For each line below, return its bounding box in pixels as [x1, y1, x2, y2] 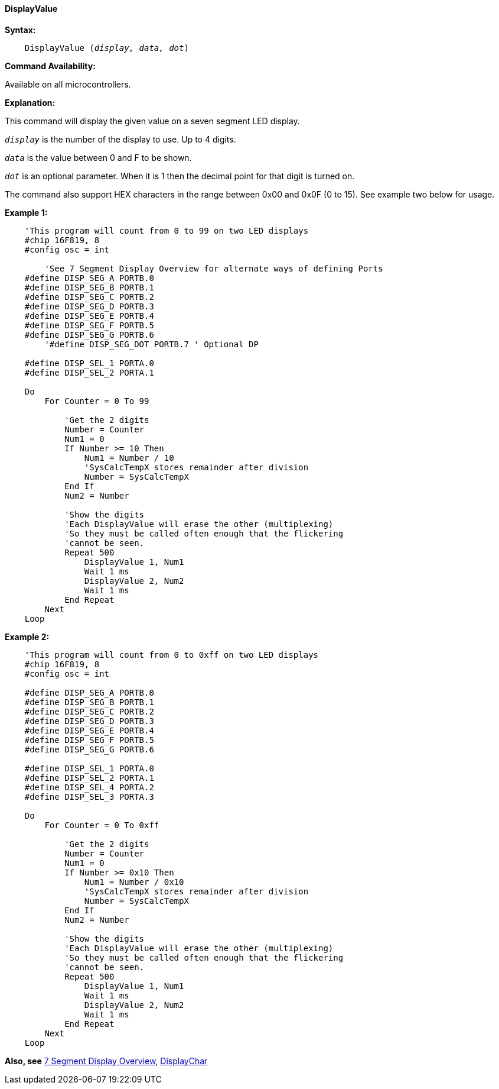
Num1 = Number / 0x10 [84, 877, 184, 887]
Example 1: [5, 207, 48, 218]
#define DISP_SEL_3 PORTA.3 [24, 791, 154, 802]
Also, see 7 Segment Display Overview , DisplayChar [5, 1055, 208, 1066]
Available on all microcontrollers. [5, 79, 131, 89]
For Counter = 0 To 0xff [44, 820, 159, 830]
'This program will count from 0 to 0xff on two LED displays [24, 649, 319, 660]
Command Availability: [5, 60, 96, 71]
